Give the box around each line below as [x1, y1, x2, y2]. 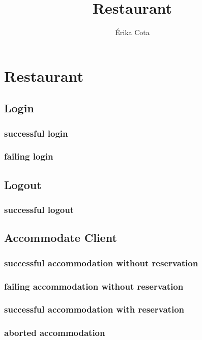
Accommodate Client [4, 230, 117, 245]
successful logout [4, 203, 74, 216]
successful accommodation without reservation [4, 256, 198, 269]
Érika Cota [115, 27, 150, 38]
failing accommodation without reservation [4, 280, 184, 292]
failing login [4, 150, 53, 163]
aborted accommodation [4, 326, 105, 339]
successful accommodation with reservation [4, 303, 184, 316]
